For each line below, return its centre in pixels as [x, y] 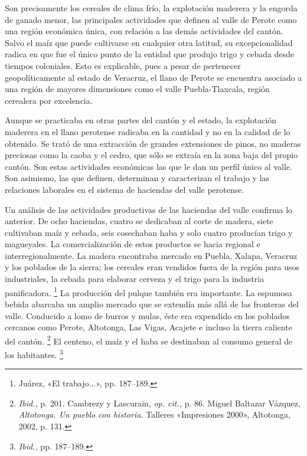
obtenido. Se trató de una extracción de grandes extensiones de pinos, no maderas [153, 143]
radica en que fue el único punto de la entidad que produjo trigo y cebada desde [150, 54]
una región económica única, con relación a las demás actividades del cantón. [144, 31]
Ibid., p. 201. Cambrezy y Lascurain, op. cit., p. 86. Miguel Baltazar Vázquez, [159, 403]
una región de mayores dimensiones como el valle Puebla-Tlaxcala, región [137, 89]
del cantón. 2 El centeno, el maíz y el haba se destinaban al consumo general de [149, 340]
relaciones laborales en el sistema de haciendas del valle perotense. [125, 189]
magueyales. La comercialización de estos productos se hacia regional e [133, 244]
